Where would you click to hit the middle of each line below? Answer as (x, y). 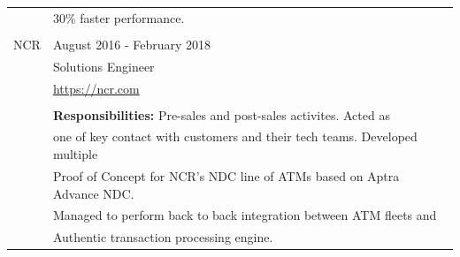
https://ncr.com (96, 88)
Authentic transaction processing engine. (163, 237)
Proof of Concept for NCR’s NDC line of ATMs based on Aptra (226, 175)
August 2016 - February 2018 (132, 44)
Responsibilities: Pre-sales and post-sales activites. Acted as (221, 114)
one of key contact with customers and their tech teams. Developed (235, 136)
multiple (75, 154)
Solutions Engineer (103, 66)
